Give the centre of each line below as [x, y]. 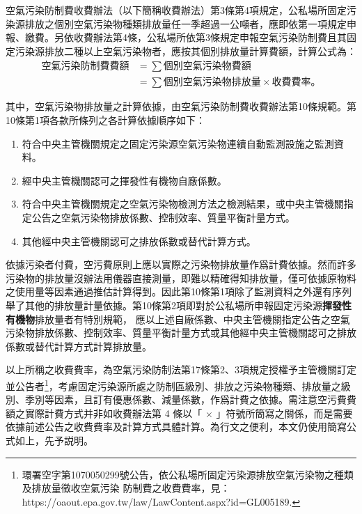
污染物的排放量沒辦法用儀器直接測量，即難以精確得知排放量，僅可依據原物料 [181, 278]
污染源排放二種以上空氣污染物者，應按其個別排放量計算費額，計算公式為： [186, 50]
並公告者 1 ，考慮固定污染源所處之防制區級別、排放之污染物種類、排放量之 [173, 384]
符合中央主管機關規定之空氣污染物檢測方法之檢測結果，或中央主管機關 [183, 204]
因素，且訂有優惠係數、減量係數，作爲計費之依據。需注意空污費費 [205, 399]
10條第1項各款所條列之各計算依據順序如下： [105, 120]
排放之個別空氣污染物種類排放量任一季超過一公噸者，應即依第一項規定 [186, 23]
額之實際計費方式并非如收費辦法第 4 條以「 [104, 413]
